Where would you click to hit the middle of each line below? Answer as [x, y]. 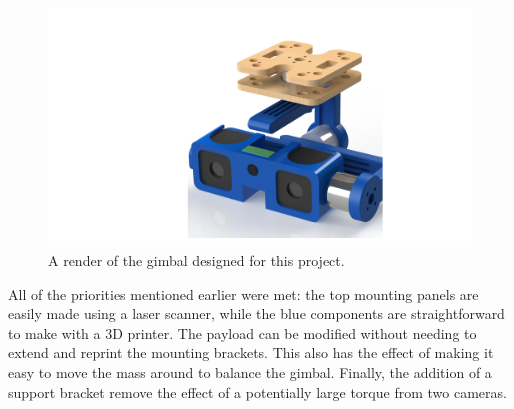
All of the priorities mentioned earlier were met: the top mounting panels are [243, 293]
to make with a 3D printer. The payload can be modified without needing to [242, 332]
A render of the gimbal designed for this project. [196, 260]
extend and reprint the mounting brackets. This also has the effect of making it [251, 352]
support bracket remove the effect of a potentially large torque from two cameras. [257, 391]
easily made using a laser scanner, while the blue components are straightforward [256, 313]
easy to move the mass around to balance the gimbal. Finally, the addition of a [250, 372]
